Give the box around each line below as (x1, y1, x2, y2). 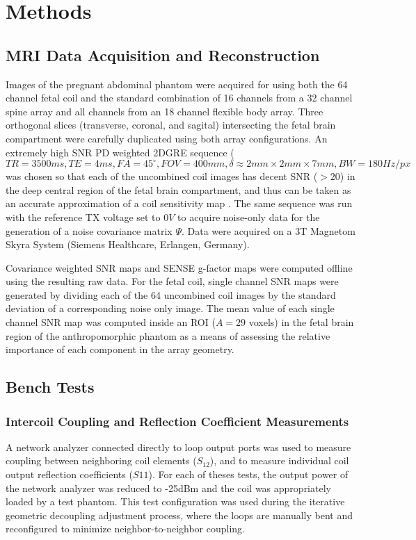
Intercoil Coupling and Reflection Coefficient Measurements (6, 412, 349, 429)
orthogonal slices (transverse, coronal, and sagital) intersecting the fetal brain (6, 117, 336, 132)
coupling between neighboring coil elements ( (6, 453, 197, 468)
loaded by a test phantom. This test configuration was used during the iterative (6, 494, 345, 509)
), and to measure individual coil (209, 453, 349, 468)
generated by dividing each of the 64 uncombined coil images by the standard (6, 287, 336, 302)
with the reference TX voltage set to (6, 209, 161, 224)
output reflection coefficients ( (6, 467, 133, 482)
